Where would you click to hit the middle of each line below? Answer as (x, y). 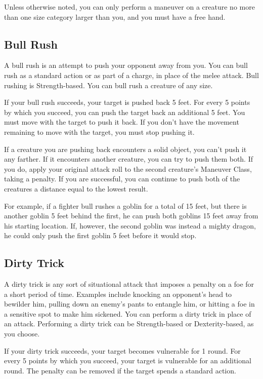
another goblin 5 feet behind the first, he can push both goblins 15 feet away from (131, 216)
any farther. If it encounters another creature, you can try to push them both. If (129, 159)
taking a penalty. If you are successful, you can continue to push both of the (122, 179)
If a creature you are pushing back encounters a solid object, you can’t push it (125, 149)
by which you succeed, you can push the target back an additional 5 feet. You (125, 112)
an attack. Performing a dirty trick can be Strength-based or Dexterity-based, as (129, 324)
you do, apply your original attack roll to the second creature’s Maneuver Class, (128, 168)
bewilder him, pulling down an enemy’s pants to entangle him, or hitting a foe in (129, 304)
